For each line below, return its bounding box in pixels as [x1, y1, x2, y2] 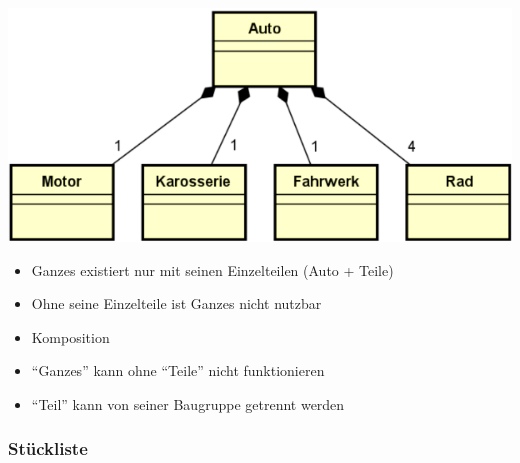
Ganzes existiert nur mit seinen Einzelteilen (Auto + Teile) [31, 259, 394, 280]
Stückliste [8, 436, 88, 461]
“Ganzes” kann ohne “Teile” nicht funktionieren [31, 360, 325, 381]
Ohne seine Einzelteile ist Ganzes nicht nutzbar [31, 293, 322, 314]
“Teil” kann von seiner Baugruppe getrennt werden [31, 393, 345, 414]
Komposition [31, 326, 110, 347]
